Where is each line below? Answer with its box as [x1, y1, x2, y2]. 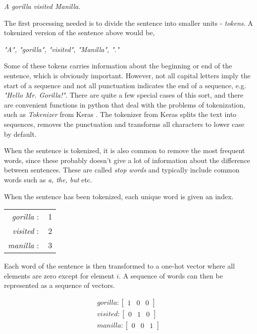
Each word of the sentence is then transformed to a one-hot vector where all [4, 261, 235, 271]
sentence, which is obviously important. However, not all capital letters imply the [4, 70, 251, 80]
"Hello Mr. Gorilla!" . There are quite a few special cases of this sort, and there [4, 90, 244, 100]
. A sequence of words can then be [119, 270, 223, 280]
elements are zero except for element [4, 270, 114, 280]
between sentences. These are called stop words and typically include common [4, 165, 240, 175]
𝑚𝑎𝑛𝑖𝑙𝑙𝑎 [97, 322, 121, 329]
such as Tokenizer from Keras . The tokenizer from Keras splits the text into [4, 109, 237, 119]
